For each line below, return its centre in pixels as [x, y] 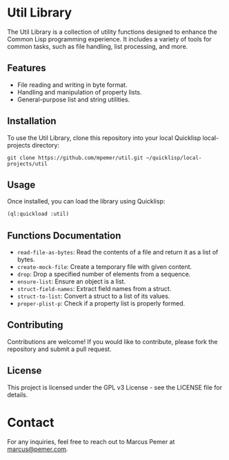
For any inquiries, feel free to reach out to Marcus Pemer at [91, 441]
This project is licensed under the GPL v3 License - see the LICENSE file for [115, 387]
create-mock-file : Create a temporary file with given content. [104, 267]
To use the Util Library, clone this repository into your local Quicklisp [104, 138]
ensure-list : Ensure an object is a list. [71, 281]
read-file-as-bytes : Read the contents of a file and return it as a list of [118, 252]
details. [18, 394]
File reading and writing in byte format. [72, 85]
